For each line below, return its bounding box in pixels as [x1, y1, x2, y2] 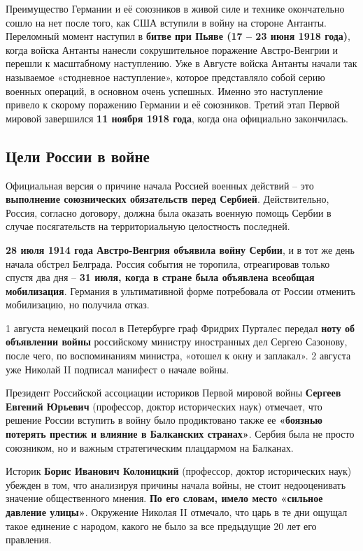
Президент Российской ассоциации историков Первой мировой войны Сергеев [6, 385, 341, 400]
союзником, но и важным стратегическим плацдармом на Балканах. [6, 440, 294, 455]
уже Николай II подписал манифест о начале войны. [6, 362, 229, 376]
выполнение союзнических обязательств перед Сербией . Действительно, [6, 192, 329, 206]
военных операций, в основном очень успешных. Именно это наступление [6, 83, 323, 98]
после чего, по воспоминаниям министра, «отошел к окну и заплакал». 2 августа [6, 348, 351, 363]
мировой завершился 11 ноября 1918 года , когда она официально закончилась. [6, 110, 348, 125]
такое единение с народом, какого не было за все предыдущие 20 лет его [6, 518, 317, 533]
